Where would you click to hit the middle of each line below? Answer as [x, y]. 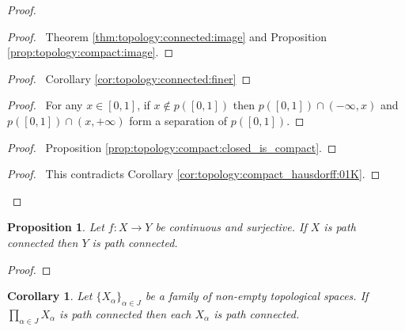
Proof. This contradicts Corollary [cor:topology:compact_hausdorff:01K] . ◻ [194, 174]
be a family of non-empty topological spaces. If [257, 296]
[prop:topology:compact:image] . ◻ [91, 52]
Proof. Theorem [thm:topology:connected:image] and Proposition [167, 36]
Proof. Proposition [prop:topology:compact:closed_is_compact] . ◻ [172, 147]
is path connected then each [125, 313]
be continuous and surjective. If [231, 227]
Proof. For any [45, 105]
